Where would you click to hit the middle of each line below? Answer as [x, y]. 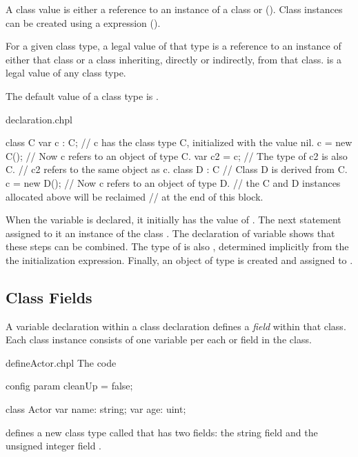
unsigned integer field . [53, 446]
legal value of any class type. [66, 73]
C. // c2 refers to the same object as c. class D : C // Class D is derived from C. [177, 169]
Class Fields [49, 297]
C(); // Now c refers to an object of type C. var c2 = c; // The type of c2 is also [177, 155]
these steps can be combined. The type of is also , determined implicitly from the [177, 246]
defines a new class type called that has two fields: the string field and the [162, 432]
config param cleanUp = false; [69, 386]
